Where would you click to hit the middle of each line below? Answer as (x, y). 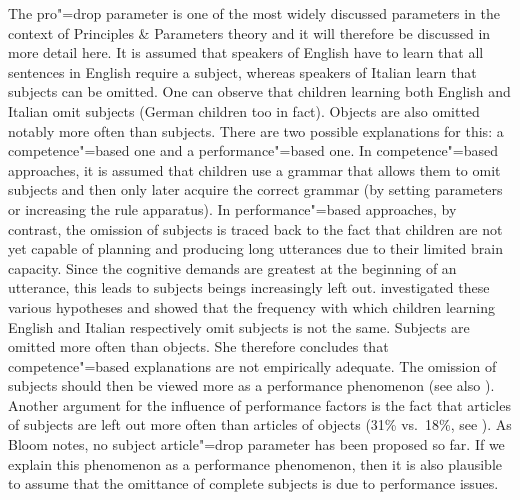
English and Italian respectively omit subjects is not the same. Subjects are (239, 326)
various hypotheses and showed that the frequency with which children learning (251, 306)
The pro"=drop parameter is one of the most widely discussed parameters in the (254, 13)
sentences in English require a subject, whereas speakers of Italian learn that (242, 71)
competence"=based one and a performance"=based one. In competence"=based (253, 150)
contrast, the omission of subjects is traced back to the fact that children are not (255, 228)
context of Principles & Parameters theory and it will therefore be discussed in (249, 32)
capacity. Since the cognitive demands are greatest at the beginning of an (232, 267)
